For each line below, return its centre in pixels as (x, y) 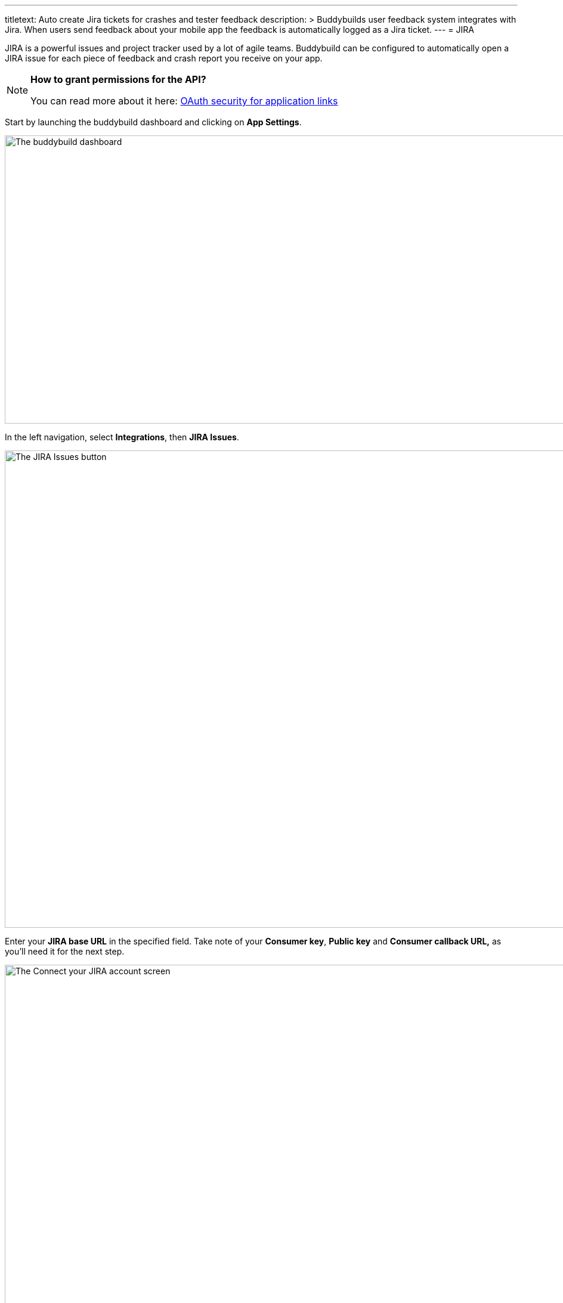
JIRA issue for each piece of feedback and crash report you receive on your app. (164, 58)
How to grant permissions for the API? (118, 79)
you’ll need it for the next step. (65, 951)
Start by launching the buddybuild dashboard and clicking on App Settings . (153, 122)
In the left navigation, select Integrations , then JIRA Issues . (122, 437)
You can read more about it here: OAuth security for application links (184, 101)
